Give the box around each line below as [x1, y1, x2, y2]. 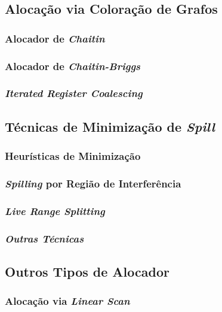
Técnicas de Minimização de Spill [5, 117, 215, 135]
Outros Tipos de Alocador [5, 262, 169, 280]
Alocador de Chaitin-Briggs [5, 58, 141, 73]
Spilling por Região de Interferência [5, 175, 181, 190]
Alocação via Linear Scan [5, 293, 130, 308]
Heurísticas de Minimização [5, 149, 141, 163]
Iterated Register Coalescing [5, 86, 143, 101]
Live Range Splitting [5, 203, 105, 218]
